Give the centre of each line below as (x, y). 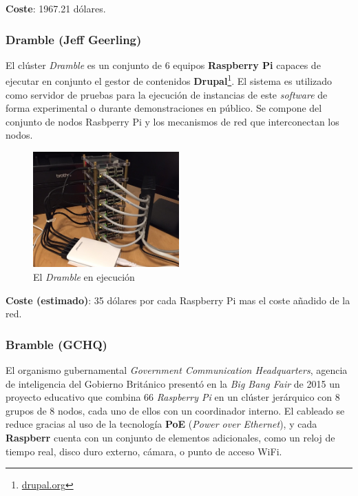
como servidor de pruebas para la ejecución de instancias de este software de (167, 94)
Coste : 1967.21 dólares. (56, 8)
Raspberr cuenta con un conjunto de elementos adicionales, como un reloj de (170, 437)
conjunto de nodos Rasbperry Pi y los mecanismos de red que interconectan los (172, 121)
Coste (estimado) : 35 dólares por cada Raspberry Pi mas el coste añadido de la (178, 300)
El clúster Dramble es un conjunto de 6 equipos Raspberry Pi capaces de (163, 65)
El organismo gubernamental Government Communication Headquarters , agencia (177, 369)
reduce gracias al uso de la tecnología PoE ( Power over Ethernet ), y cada (161, 424)
